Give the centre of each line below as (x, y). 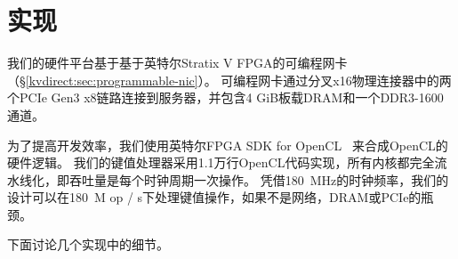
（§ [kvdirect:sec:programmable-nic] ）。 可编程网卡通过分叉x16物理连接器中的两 (229, 80)
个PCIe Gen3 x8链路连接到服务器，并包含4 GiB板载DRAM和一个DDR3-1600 (225, 97)
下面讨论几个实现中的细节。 (88, 244)
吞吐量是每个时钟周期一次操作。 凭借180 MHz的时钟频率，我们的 (259, 179)
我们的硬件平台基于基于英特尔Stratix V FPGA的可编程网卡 (177, 63)
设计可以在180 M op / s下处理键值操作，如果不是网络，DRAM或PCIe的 (214, 197)
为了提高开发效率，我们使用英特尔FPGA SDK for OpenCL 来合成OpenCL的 (228, 145)
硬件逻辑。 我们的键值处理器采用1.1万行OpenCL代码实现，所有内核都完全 (221, 162)
